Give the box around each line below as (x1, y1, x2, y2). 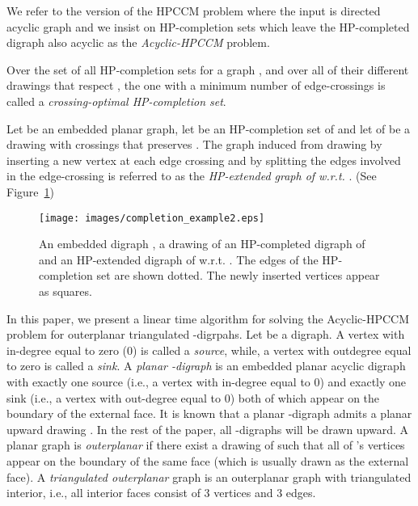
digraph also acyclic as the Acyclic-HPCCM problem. (6, 34, 270, 51)
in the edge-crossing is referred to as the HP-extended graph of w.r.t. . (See (6, 167, 377, 184)
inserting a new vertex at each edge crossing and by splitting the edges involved (6, 151, 401, 168)
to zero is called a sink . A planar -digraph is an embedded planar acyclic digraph (6, 357, 406, 374)
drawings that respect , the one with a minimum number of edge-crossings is (6, 77, 386, 94)
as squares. (39, 282, 92, 299)
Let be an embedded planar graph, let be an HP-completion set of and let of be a (6, 120, 411, 137)
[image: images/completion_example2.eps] (39, 212, 265, 224)
